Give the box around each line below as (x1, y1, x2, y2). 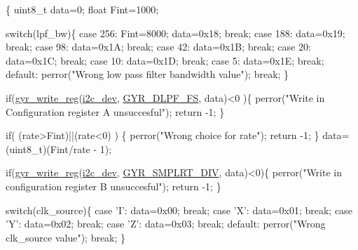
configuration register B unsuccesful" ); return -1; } (6, 178, 221, 193)
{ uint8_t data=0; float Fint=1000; (6, 2, 159, 16)
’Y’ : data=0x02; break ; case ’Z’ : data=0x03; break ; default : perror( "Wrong (6, 216, 326, 231)
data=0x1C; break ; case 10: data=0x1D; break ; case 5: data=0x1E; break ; (6, 53, 324, 67)
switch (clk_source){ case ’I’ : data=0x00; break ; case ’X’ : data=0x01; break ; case (6, 202, 352, 217)
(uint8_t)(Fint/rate (6, 141, 90, 156)
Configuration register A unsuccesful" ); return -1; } (6, 104, 225, 119)
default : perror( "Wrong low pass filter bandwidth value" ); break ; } (6, 67, 289, 81)
